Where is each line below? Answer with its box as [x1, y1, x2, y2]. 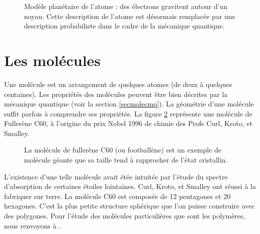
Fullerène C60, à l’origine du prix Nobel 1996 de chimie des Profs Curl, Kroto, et [4, 118, 252, 128]
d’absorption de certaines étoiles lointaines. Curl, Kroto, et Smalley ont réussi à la [4, 181, 256, 191]
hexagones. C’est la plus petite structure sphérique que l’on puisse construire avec [4, 200, 255, 211]
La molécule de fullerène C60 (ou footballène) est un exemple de [24, 144, 221, 155]
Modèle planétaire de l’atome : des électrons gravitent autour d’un [24, 1, 227, 11]
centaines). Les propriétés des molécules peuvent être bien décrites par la [4, 88, 228, 99]
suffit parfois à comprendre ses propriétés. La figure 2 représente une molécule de [4, 108, 252, 118]
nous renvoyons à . [4, 220, 61, 230]
